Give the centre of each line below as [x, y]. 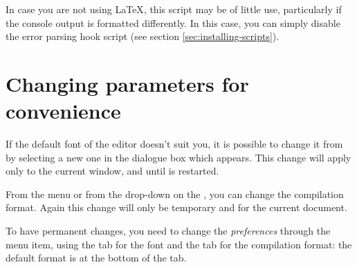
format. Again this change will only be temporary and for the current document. [176, 207]
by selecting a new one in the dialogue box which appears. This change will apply [178, 157]
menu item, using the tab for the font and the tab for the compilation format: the [179, 244]
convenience [63, 111]
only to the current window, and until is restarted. [112, 171]
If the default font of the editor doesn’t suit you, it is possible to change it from [174, 144]
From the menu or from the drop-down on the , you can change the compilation [175, 194]
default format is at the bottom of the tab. [96, 258]
